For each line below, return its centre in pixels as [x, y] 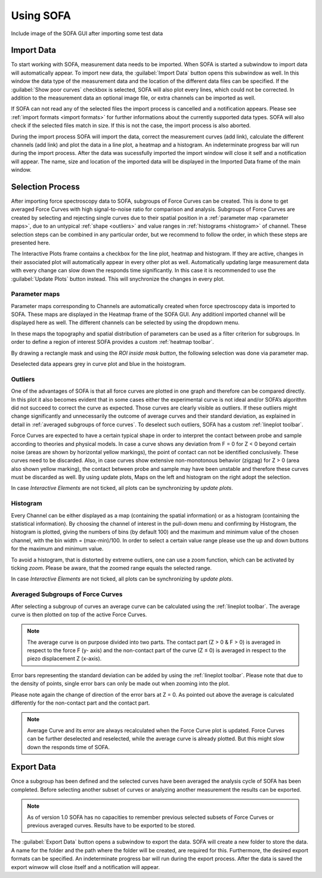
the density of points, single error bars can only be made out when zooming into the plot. [120, 684]
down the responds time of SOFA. [69, 747]
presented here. [31, 243]
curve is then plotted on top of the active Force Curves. [79, 615]
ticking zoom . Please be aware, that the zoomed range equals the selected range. [111, 568]
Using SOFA [41, 15]
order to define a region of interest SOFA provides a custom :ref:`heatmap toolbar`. [112, 342]
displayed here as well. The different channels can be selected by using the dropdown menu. [125, 322]
